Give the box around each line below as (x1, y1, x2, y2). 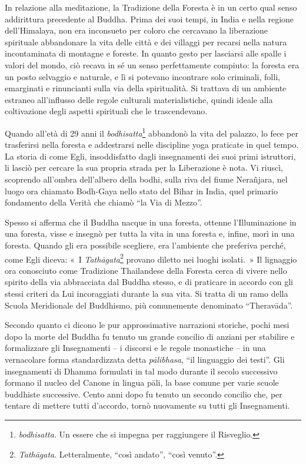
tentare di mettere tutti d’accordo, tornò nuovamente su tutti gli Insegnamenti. (5, 399, 290, 412)
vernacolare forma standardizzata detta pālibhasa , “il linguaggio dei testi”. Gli (5, 353, 285, 365)
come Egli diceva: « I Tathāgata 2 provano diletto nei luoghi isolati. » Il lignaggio (5, 251, 297, 265)
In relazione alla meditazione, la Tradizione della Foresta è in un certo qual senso (5, 1, 297, 13)
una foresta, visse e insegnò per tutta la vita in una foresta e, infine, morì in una (5, 227, 295, 240)
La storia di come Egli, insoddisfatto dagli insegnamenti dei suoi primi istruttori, (5, 150, 296, 162)
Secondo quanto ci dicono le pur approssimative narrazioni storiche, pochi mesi (5, 319, 290, 331)
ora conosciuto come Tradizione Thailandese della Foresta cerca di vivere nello (5, 264, 287, 276)
